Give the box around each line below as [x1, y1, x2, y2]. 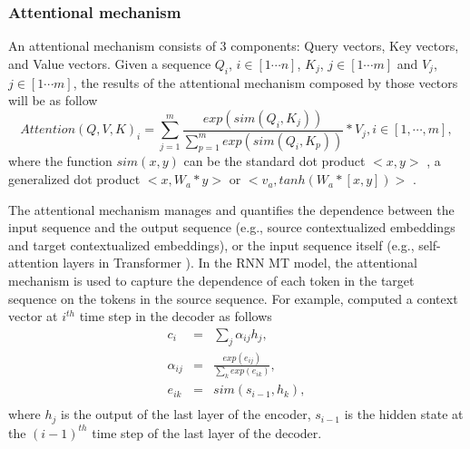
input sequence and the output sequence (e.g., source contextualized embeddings [8, 218, 455, 237]
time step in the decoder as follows [79, 307, 272, 326]
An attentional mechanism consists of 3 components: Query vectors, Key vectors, [8, 36, 459, 55]
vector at [8, 307, 58, 326]
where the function [8, 151, 113, 171]
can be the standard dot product [183, 151, 366, 171]
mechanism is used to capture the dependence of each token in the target [8, 271, 415, 290]
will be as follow [8, 91, 98, 110]
